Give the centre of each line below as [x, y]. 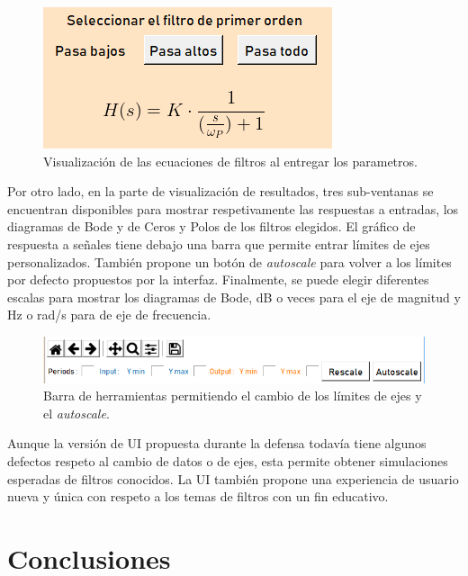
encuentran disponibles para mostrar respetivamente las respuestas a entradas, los [233, 208]
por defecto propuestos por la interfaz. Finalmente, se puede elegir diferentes [218, 279]
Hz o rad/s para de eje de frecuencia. [109, 315]
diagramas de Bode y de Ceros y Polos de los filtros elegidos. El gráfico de [211, 226]
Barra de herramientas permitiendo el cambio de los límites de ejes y [233, 396]
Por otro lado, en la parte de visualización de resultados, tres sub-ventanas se [220, 191]
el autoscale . [76, 413]
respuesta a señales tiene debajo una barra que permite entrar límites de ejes [219, 243]
